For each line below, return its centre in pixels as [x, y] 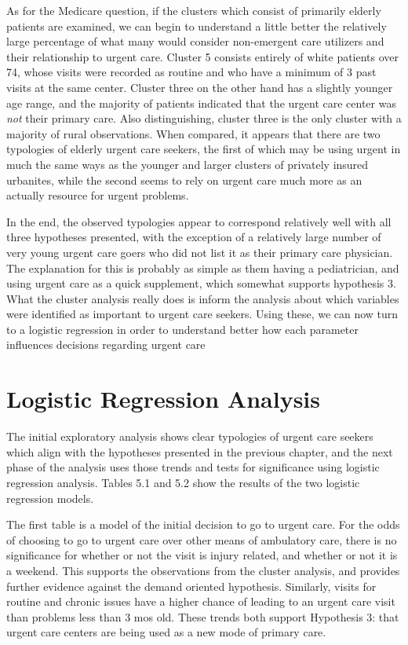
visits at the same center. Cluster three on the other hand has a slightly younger [200, 87]
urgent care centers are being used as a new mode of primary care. [166, 632]
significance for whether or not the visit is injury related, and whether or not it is [202, 555]
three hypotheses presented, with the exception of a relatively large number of [194, 237]
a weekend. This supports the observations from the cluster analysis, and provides [203, 570]
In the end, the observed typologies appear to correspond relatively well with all [199, 221]
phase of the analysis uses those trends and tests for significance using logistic [193, 467]
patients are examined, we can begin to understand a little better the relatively [197, 26]
